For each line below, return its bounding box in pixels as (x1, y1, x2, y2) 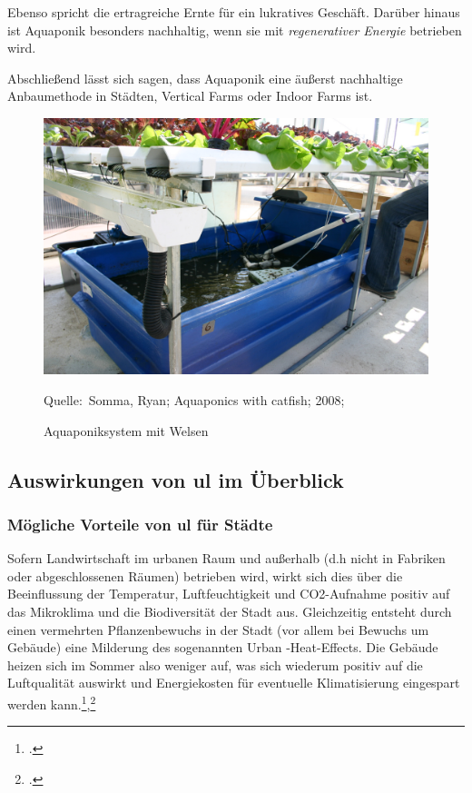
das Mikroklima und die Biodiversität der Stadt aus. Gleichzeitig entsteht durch (7, 601, 452, 620)
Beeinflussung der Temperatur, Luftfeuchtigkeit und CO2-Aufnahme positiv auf (7, 584, 450, 603)
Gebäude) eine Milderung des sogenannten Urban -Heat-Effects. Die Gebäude (7, 638, 438, 657)
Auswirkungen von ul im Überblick (7, 465, 344, 493)
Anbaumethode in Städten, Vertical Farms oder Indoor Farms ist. (7, 86, 373, 105)
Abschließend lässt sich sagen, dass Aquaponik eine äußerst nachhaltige (7, 68, 403, 87)
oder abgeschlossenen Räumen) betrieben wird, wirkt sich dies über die (7, 566, 403, 585)
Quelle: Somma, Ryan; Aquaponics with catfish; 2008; (44, 390, 345, 409)
